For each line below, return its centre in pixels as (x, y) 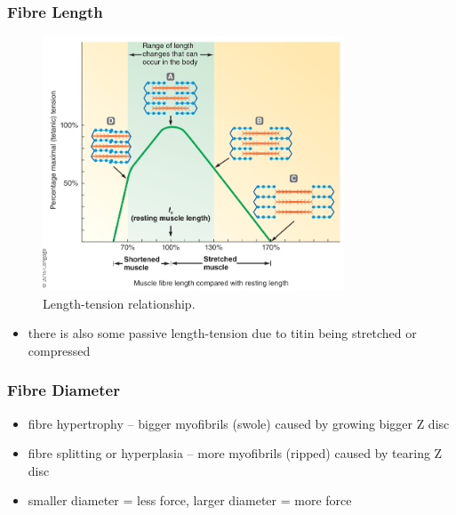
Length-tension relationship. (119, 303)
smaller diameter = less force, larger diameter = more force (190, 500)
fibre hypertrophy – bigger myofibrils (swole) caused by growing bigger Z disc (239, 423)
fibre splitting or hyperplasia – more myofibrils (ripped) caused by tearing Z (235, 453)
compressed (59, 350)
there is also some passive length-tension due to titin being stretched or (222, 333)
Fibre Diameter (64, 390)
